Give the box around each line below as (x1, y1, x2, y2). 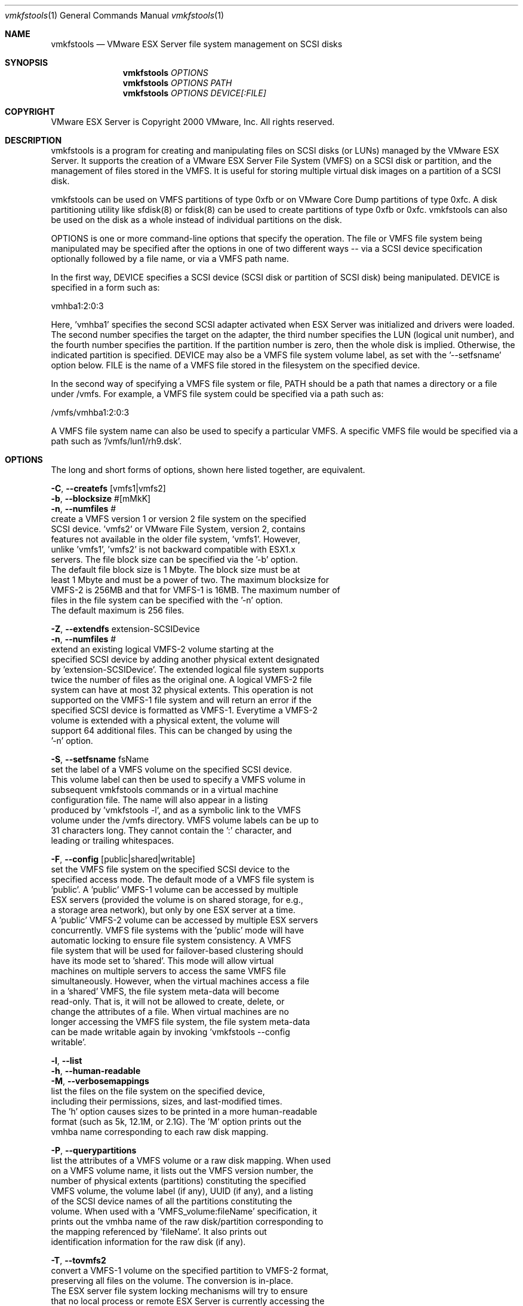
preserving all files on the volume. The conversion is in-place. (51, 1276, 294, 1286)
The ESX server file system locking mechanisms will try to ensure (51, 1286, 308, 1296)
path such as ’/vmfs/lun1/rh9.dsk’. (51, 436, 182, 446)
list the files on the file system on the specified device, (51, 1086, 265, 1096)
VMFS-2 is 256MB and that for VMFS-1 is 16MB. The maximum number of (51, 585, 340, 595)
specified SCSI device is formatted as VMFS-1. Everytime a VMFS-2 (51, 705, 318, 715)
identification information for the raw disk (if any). (51, 1237, 246, 1247)
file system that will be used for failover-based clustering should (51, 945, 303, 956)
